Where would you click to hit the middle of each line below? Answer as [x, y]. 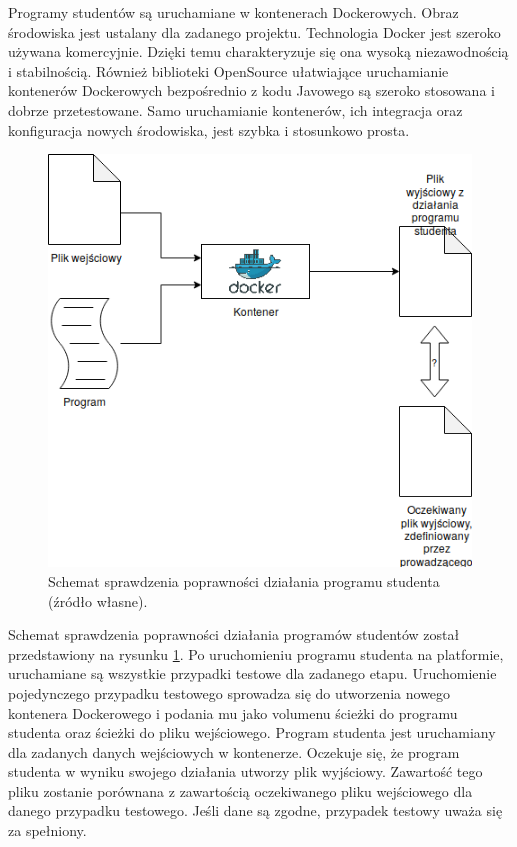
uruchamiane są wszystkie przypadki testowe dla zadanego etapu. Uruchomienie [252, 673]
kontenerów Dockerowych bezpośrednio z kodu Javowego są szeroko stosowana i [251, 90]
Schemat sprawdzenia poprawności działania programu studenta [244, 580]
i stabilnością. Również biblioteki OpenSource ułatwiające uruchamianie [228, 70]
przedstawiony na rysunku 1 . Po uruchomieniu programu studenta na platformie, [256, 653]
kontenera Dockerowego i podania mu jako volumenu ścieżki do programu [233, 712]
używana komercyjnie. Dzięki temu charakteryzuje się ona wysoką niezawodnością [258, 51]
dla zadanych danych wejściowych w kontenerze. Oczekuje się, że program [234, 751]
